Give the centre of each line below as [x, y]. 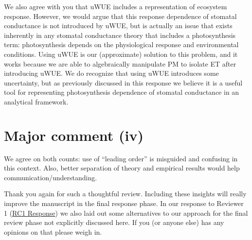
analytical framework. [36, 101]
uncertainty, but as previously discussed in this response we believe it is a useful [123, 82]
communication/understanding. [51, 177]
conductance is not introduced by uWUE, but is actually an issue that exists [118, 26]
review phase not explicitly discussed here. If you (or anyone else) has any [114, 222]
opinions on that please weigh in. [53, 231]
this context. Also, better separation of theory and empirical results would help [122, 168]
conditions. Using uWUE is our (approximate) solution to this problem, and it [121, 54]
